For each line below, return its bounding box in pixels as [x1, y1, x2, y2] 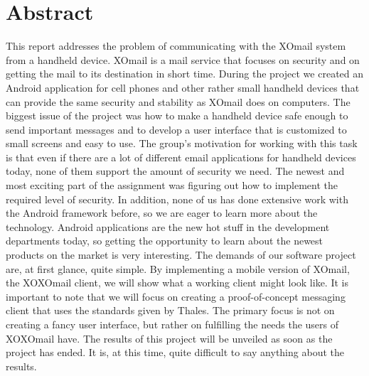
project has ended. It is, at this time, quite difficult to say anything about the [6, 345, 344, 360]
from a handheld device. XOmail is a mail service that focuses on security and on [6, 52, 360, 67]
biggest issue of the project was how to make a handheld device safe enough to [6, 108, 348, 123]
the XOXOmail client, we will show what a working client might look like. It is [6, 275, 348, 290]
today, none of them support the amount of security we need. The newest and [6, 163, 345, 178]
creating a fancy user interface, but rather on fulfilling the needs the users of [6, 317, 339, 331]
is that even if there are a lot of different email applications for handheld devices [6, 149, 356, 164]
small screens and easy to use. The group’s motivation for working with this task [6, 136, 358, 151]
